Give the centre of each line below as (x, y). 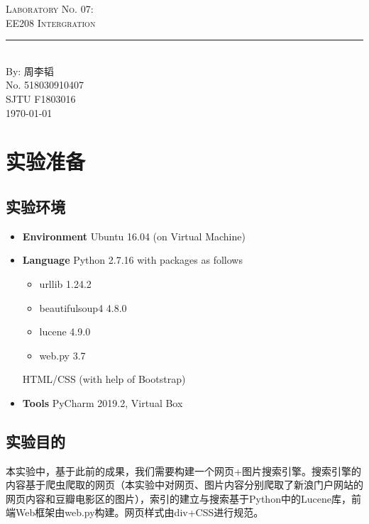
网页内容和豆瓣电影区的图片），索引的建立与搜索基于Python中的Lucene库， (178, 498)
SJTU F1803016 (41, 98)
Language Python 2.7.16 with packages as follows (132, 260)
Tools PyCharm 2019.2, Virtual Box (103, 402)
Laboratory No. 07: (50, 9)
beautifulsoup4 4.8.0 (83, 307)
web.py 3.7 (62, 355)
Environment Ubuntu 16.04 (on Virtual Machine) (134, 236)
